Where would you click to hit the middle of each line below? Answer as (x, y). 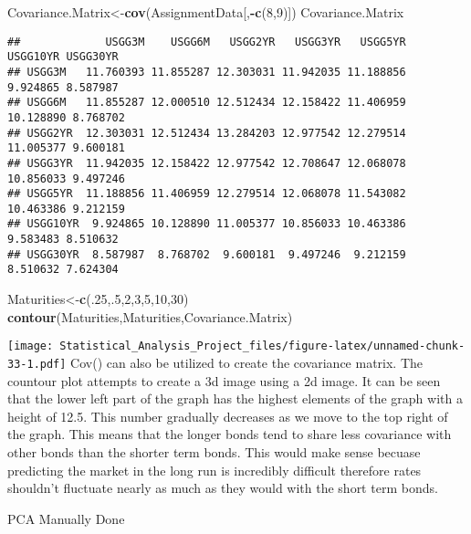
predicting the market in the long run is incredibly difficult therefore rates (215, 470)
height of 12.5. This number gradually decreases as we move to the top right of (228, 416)
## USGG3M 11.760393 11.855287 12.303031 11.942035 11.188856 (207, 72)
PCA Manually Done (66, 518)
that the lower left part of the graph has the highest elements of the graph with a (235, 398)
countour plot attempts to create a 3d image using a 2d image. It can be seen (224, 380)
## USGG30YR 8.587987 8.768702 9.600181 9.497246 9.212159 (207, 254)
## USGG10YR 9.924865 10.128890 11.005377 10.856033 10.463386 (207, 224)
